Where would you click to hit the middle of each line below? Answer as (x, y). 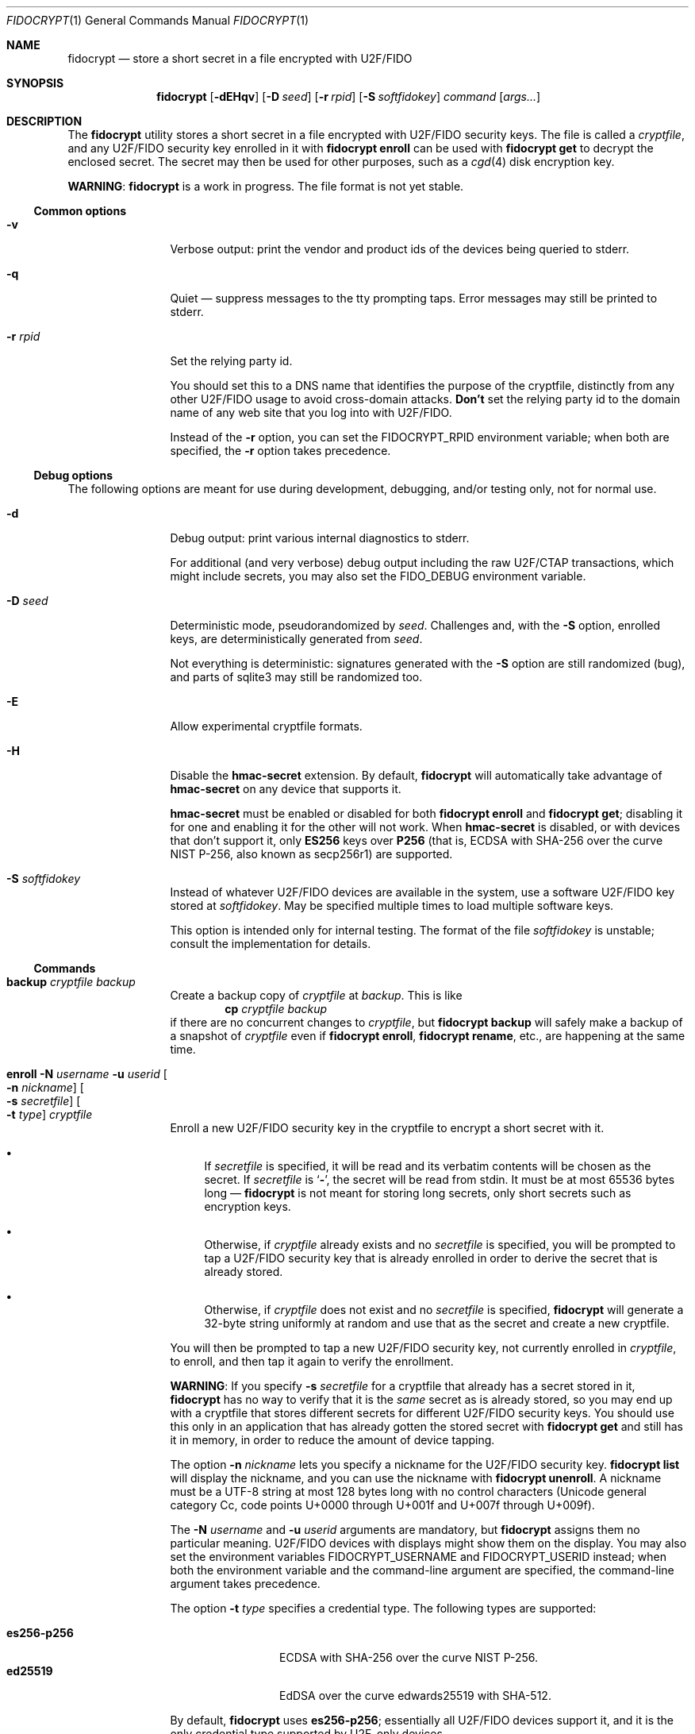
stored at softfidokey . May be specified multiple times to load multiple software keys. (392, 906)
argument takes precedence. (245, 1584)
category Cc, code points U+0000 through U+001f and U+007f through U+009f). (382, 1505)
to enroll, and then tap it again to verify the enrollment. (312, 1361)
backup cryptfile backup (71, 982)
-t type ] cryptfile (50, 1114)
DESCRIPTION (44, 121)
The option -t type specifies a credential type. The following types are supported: (383, 1608)
